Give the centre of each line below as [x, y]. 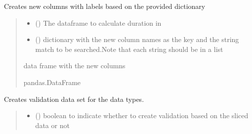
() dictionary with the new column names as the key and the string [137, 39]
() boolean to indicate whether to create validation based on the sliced [142, 115]
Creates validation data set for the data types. [74, 99]
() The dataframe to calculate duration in [98, 22]
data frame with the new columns [74, 66]
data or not [52, 125]
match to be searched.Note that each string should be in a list [129, 49]
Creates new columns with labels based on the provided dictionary [105, 6]
